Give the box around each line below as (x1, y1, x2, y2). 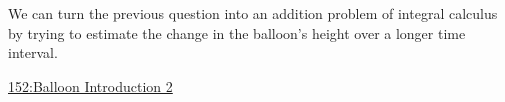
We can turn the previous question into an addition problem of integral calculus (8, 3, 498, 23)
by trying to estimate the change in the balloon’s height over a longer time (8, 22, 466, 43)
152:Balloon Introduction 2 (8, 75, 173, 96)
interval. (8, 42, 58, 63)
